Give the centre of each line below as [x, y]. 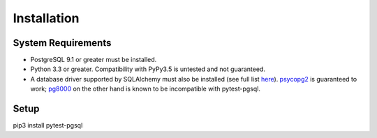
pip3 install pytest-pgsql [48, 125]
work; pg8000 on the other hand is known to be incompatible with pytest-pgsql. [146, 89]
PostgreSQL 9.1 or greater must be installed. [94, 60]
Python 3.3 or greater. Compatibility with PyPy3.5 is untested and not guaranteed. [148, 69]
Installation [46, 18]
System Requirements [62, 43]
